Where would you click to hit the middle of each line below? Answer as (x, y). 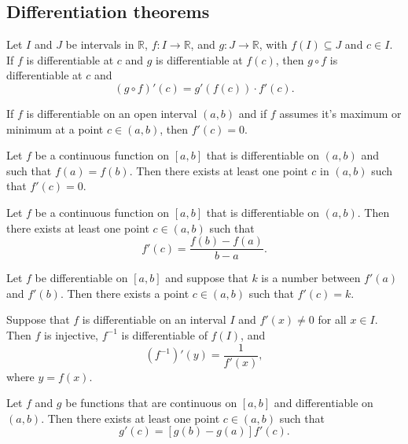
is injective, (72, 334)
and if (253, 113)
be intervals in (100, 44)
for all (332, 319)
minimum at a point (55, 128)
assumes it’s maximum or (340, 113)
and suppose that (207, 278)
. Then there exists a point (125, 293)
